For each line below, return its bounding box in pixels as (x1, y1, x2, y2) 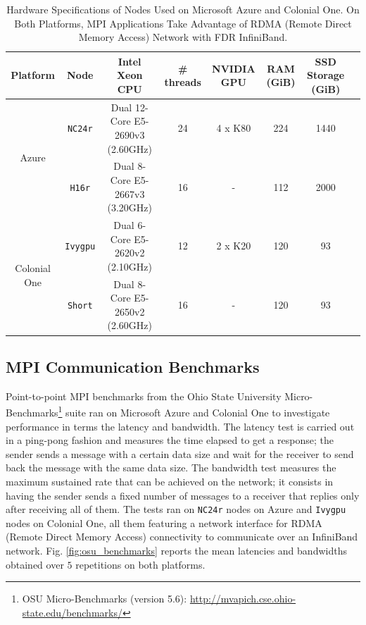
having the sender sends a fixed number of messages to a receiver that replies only (6, 488, 360, 502)
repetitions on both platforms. (75, 557, 206, 571)
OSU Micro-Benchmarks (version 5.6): (22, 591, 187, 606)
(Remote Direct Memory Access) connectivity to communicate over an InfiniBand (6, 529, 358, 544)
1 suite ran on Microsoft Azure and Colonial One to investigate (58, 403, 330, 420)
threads (164, 75, 201, 89)
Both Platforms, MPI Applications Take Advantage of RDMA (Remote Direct (14, 16, 352, 30)
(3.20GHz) (107, 200, 152, 215)
